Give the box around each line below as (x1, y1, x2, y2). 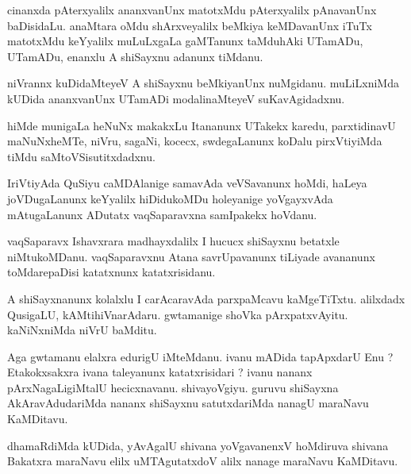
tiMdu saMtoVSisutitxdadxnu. (7, 148, 156, 164)
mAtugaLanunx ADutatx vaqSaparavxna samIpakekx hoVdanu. (7, 206, 317, 222)
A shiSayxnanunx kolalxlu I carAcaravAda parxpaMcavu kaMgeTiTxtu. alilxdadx (7, 290, 405, 306)
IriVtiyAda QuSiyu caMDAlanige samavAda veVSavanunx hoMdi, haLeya (7, 175, 367, 191)
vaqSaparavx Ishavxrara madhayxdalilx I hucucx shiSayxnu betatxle (7, 233, 340, 249)
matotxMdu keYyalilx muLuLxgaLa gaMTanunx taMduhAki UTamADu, (7, 33, 363, 49)
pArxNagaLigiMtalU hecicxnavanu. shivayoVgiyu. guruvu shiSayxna (7, 379, 339, 395)
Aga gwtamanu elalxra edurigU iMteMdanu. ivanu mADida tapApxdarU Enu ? (7, 348, 394, 364)
